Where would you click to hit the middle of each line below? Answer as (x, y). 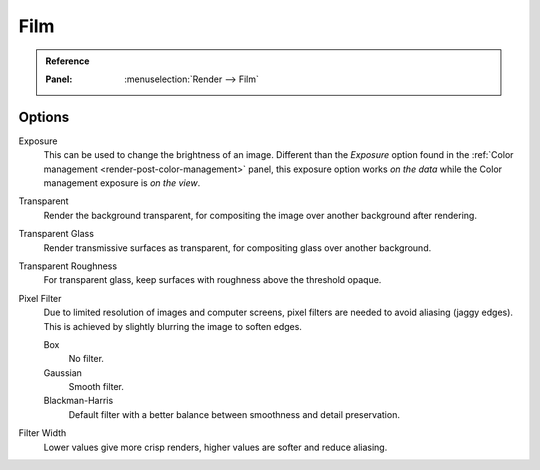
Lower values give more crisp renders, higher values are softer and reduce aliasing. (215, 447)
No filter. (86, 359)
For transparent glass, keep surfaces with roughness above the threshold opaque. (212, 280)
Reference (67, 61)
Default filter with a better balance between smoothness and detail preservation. (234, 414)
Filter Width (42, 433)
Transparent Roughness (68, 266)
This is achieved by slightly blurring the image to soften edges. (172, 326)
